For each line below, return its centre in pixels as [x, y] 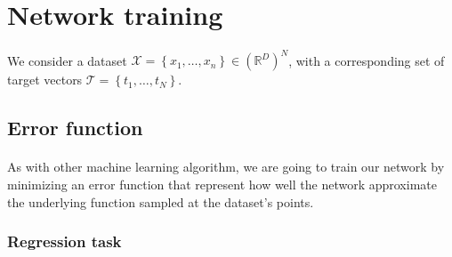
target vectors [45, 80]
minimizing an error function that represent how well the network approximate [222, 185]
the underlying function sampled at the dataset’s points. [161, 201]
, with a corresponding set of [367, 60]
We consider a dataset [67, 60]
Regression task [65, 241]
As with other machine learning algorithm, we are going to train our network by [226, 167]
